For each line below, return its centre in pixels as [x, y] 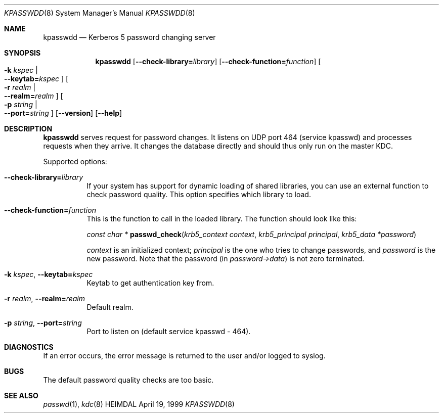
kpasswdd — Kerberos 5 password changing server [129, 37]
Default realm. [110, 307]
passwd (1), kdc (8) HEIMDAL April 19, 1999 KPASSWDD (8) [139, 404]
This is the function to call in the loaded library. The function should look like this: [222, 219]
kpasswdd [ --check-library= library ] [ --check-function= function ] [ [208, 61]
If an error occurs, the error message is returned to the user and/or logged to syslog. [184, 356]
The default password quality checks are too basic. [128, 380]
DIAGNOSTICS [29, 347]
